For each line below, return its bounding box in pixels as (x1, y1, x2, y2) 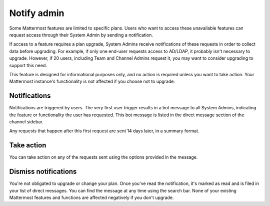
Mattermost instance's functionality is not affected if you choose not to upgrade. (9, 78, 175, 85)
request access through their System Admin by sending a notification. (9, 32, 153, 38)
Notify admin (9, 8, 64, 19)
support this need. (9, 62, 47, 68)
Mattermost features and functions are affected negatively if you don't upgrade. (9, 194, 174, 200)
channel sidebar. (9, 118, 43, 125)
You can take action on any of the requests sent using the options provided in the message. (9, 154, 198, 160)
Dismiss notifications (9, 167, 77, 176)
